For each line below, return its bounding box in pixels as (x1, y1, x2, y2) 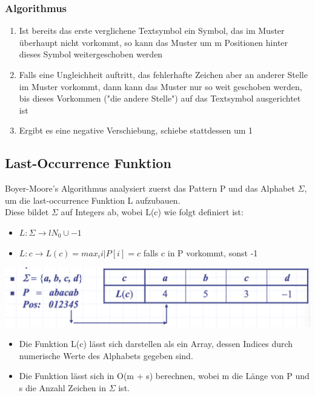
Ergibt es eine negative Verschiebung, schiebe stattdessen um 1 (19, 124, 253, 137)
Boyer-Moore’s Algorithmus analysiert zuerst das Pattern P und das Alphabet (5, 182, 295, 195)
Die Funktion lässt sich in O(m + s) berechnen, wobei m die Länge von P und (19, 369, 310, 382)
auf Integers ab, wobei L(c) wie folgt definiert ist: (61, 206, 244, 218)
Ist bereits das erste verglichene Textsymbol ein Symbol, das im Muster (19, 24, 285, 37)
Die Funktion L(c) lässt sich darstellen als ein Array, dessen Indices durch (19, 337, 293, 350)
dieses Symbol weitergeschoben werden (19, 48, 163, 60)
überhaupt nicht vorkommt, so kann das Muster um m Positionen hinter (19, 36, 288, 48)
